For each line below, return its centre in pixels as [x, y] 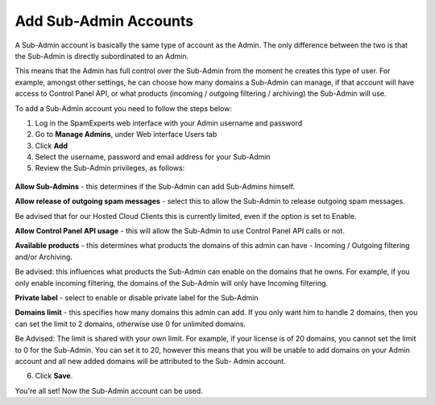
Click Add [52, 146]
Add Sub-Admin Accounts [104, 21]
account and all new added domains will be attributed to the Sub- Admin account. [150, 361]
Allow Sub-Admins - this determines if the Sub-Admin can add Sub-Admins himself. [155, 186]
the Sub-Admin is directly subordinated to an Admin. [102, 56]
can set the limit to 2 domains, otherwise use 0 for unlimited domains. [130, 324]
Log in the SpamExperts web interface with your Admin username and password [169, 123]
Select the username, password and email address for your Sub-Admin [153, 157]
